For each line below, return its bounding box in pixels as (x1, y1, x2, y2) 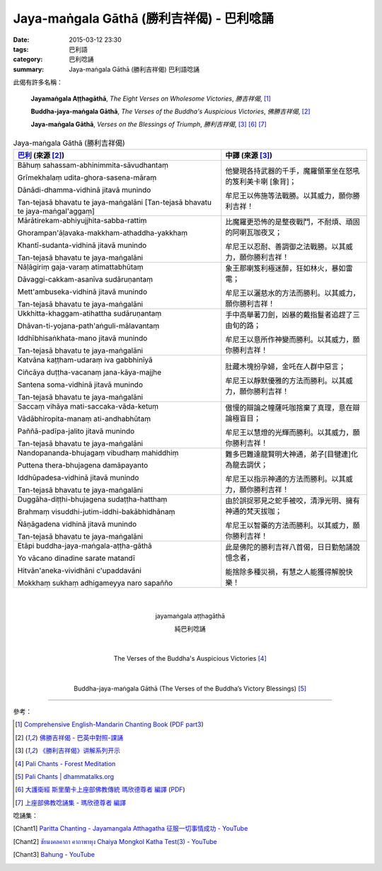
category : (13, 55, 43, 64)
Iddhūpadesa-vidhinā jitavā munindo (17, 473, 139, 483)
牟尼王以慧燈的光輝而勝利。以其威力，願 (225, 428, 360, 438)
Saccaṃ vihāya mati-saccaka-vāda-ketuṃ (17, 402, 159, 411)
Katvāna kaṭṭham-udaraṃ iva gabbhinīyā (17, 355, 153, 365)
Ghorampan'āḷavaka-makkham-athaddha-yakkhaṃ (17, 228, 187, 238)
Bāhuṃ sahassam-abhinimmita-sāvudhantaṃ (17, 160, 169, 170)
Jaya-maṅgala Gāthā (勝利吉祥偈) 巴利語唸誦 (69, 64, 199, 74)
